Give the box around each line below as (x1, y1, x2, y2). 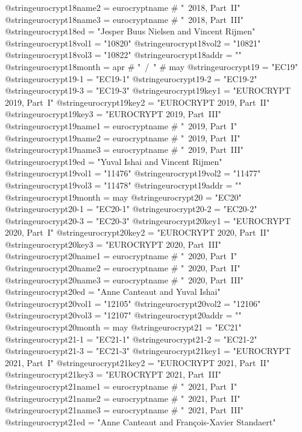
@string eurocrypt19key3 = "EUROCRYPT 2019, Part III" (5, 108, 221, 120)
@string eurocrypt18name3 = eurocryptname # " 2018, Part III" (5, 13, 244, 25)
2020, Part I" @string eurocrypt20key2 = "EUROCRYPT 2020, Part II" (5, 226, 270, 239)
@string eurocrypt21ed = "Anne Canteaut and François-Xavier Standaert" (5, 415, 276, 428)
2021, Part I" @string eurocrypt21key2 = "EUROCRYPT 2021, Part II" (5, 356, 270, 369)
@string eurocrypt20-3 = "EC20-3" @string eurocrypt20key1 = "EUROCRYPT (5, 214, 291, 227)
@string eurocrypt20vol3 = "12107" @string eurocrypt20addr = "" (5, 309, 242, 321)
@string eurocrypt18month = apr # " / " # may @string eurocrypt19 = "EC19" (5, 60, 298, 73)
